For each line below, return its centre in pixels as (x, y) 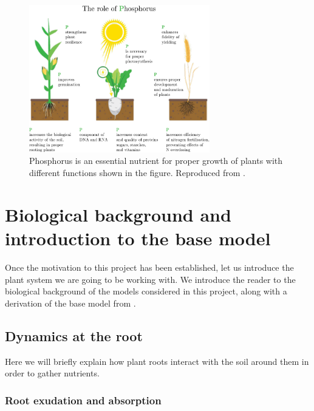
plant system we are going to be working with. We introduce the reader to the (150, 279)
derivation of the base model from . (70, 303)
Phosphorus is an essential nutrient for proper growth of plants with (156, 161)
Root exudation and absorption (83, 400)
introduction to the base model (138, 238)
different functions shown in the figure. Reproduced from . (137, 173)
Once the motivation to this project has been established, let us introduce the (149, 267)
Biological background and (118, 214)
